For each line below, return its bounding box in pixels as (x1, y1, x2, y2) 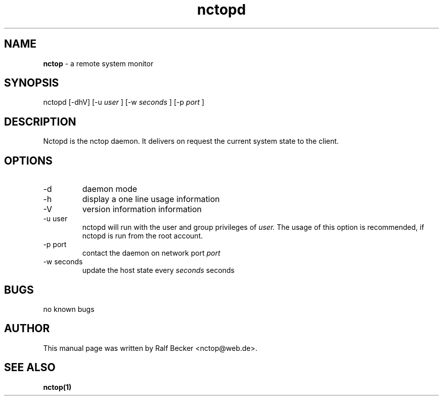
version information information (82, 204, 202, 215)
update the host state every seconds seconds (82, 266, 235, 275)
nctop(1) (43, 382, 72, 391)
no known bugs (43, 304, 95, 313)
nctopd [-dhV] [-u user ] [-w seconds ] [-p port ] (43, 98, 204, 107)
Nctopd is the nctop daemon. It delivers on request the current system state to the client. (43, 137, 339, 146)
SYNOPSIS (4, 76, 59, 90)
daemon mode (82, 184, 138, 194)
